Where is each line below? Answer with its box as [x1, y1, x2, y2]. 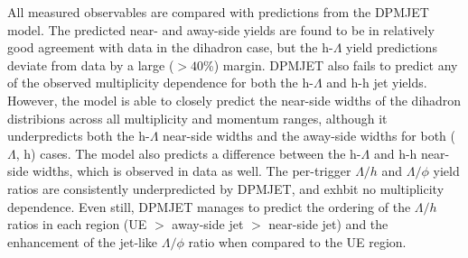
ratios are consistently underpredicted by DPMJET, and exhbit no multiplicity [7, 179, 445, 198]
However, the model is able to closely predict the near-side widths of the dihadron [7, 90, 462, 109]
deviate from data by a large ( [7, 55, 174, 74]
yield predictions [346, 38, 437, 57]
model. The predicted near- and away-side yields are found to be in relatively [7, 20, 435, 39]
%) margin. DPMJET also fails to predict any [203, 55, 458, 74]
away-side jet [172, 215, 244, 234]
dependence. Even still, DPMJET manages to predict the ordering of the [7, 197, 411, 216]
